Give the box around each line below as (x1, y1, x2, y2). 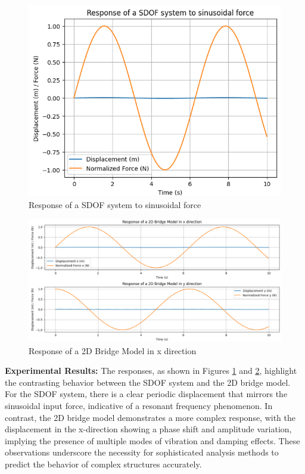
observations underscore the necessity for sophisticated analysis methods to (5, 446, 279, 458)
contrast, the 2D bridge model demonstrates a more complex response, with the (5, 411, 296, 423)
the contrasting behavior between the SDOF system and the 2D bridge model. (5, 376, 291, 388)
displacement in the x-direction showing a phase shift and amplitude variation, (5, 423, 292, 435)
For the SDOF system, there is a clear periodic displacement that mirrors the (5, 388, 288, 400)
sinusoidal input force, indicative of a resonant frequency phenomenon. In (5, 399, 273, 411)
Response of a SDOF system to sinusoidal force (29, 198, 201, 210)
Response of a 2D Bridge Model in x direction (29, 344, 197, 357)
